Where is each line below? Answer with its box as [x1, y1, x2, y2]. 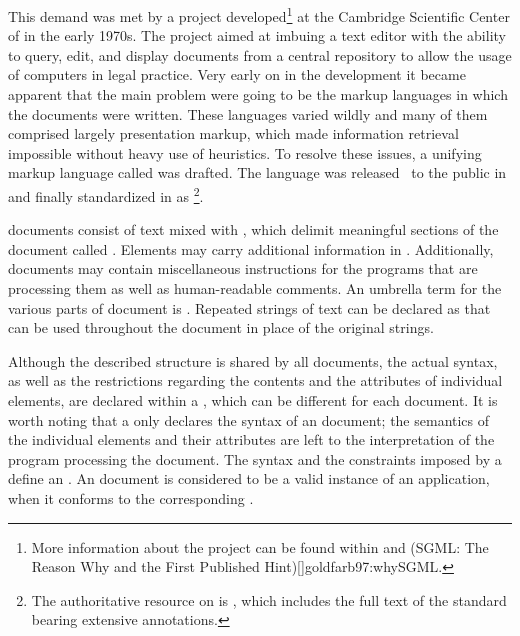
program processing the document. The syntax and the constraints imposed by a [8, 448, 502, 469]
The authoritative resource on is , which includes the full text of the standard [31, 589, 507, 610]
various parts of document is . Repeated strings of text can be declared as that [8, 297, 491, 318]
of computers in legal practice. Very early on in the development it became [8, 64, 466, 85]
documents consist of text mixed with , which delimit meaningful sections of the [8, 219, 499, 240]
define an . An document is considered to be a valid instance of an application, [8, 468, 490, 489]
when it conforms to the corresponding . [8, 487, 254, 508]
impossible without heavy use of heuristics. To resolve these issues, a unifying [8, 142, 482, 163]
